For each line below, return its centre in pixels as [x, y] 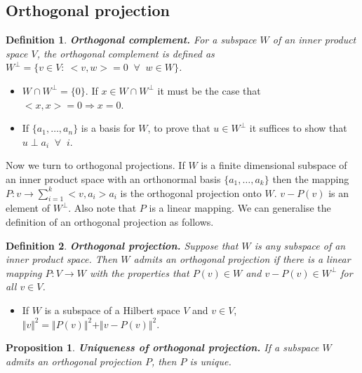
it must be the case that [209, 90]
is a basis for [108, 128]
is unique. [210, 361]
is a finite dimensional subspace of [274, 165]
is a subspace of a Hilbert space [112, 310]
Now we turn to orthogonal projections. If [95, 165]
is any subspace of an [300, 245]
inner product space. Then [62, 259]
